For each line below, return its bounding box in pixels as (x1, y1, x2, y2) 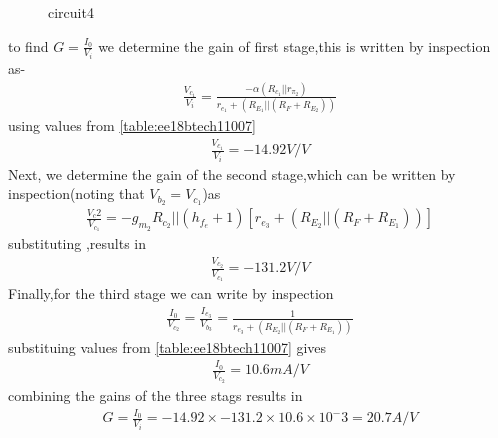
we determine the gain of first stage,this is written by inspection (98, 35, 491, 56)
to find (8, 35, 49, 56)
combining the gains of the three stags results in (8, 384, 303, 405)
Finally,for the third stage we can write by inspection (8, 283, 334, 304)
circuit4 (48, 2, 94, 22)
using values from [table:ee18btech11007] (8, 115, 256, 136)
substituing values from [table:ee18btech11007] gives (8, 336, 327, 357)
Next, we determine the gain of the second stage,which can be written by (8, 163, 456, 184)
